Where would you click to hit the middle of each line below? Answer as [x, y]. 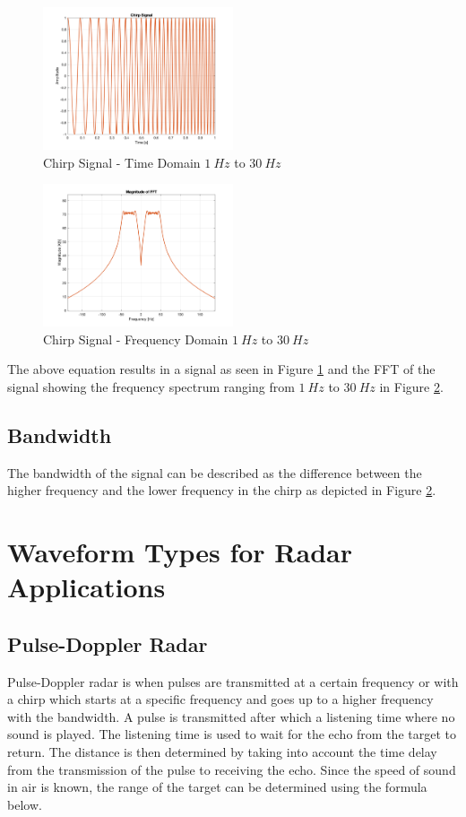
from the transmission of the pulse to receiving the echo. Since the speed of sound [232, 769]
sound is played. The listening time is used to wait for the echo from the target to [232, 734]
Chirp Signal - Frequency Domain [136, 339]
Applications [86, 587]
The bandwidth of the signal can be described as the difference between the [215, 472]
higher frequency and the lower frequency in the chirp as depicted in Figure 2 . [222, 490]
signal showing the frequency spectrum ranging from [151, 386]
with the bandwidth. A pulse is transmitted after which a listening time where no [231, 716]
